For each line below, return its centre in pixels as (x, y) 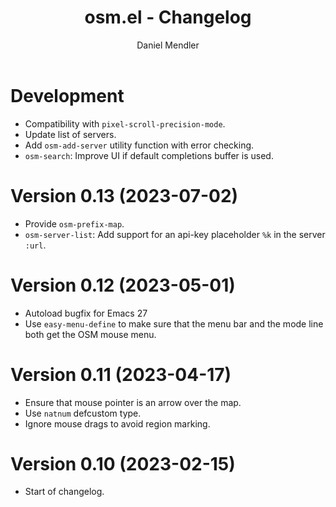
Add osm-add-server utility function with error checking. (139, 145)
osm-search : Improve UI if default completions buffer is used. (149, 155)
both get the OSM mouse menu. (90, 334)
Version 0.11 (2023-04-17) (121, 374)
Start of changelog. (64, 492)
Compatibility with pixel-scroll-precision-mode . (125, 123)
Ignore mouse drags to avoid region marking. (117, 423)
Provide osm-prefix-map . (74, 223)
